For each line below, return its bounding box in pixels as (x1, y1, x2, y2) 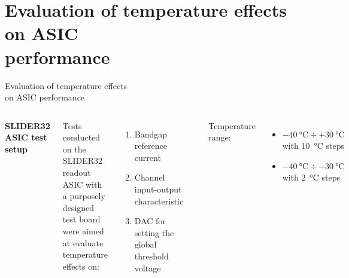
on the (62, 142, 86, 155)
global (134, 238, 157, 250)
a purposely (62, 190, 105, 202)
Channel (134, 171, 165, 184)
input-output (134, 183, 182, 195)
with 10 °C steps (282, 139, 345, 152)
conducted (62, 131, 101, 143)
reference (134, 139, 167, 152)
